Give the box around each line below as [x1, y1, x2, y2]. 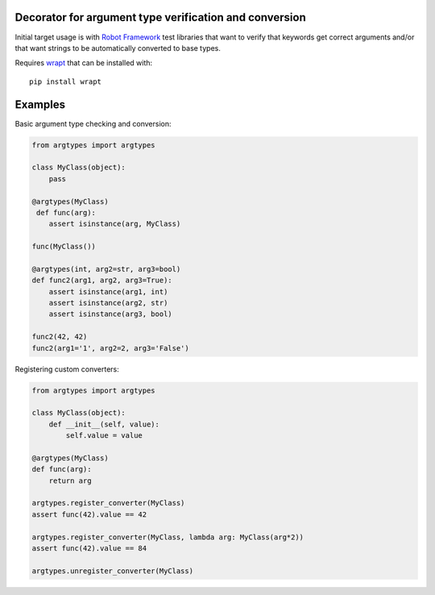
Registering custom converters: [14, 364, 120, 374]
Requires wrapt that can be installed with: [14, 58, 153, 68]
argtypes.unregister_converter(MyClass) [31, 566, 193, 576]
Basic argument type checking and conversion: [14, 119, 172, 128]
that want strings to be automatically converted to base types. [14, 43, 222, 52]
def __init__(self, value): [48, 419, 160, 429]
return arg [48, 476, 92, 485]
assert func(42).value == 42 [31, 510, 147, 519]
